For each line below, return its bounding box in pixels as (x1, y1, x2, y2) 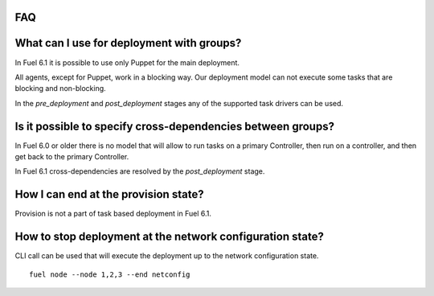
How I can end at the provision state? (14, 187, 204, 201)
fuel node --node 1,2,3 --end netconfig (29, 269, 190, 279)
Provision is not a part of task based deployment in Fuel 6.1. (14, 209, 212, 219)
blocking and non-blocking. (14, 84, 106, 93)
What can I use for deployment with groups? (14, 36, 242, 50)
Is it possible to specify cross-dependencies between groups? (14, 119, 335, 133)
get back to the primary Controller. (14, 152, 129, 161)
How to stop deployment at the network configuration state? (14, 230, 325, 244)
